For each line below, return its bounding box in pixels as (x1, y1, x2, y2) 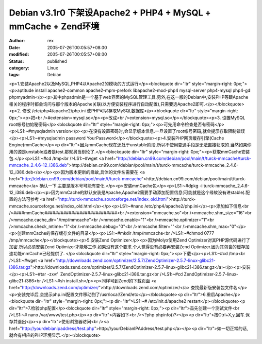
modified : (9, 52, 29, 57)
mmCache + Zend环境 (9, 21, 99, 32)
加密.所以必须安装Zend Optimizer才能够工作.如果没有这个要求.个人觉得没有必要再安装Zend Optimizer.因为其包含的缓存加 (9, 244, 250, 250)
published (47, 58, 67, 64)
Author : (9, 38, 25, 44)
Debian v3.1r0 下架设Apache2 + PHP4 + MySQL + (9, 7, 211, 18)
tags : (9, 72, 20, 78)
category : (9, 65, 30, 70)
